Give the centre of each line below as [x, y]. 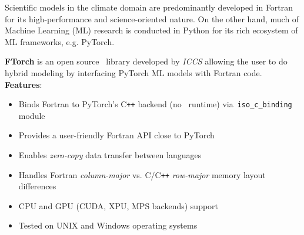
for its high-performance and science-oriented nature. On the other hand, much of [152, 18]
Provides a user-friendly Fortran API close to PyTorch [116, 135]
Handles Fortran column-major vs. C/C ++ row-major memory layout [142, 174]
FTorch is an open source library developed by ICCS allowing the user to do [146, 61]
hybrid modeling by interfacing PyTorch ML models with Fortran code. [133, 72]
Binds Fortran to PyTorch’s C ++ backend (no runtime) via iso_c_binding [155, 104]
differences [37, 186]
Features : [24, 84]
